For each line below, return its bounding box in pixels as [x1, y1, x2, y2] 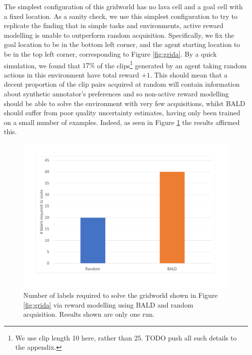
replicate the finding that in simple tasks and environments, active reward [4, 20, 223, 31]
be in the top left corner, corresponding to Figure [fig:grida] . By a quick [4, 48, 217, 59]
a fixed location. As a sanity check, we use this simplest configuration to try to [4, 11, 237, 21]
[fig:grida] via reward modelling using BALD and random [23, 299, 193, 309]
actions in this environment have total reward [4, 69, 140, 79]
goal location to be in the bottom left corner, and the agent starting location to [4, 39, 240, 49]
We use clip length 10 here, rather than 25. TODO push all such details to [15, 332, 237, 342]
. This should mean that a [150, 69, 228, 79]
